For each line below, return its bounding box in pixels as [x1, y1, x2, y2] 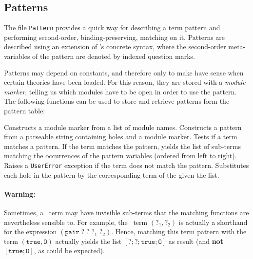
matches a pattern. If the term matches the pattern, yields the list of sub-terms [4, 141, 241, 151]
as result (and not [168, 236, 223, 246]
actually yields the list [55, 236, 122, 246]
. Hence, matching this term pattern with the [111, 226, 247, 237]
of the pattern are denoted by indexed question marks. [32, 51, 195, 61]
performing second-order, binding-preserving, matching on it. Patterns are [4, 32, 225, 42]
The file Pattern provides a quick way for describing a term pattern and [4, 22, 220, 33]
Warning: [4, 188, 36, 199]
